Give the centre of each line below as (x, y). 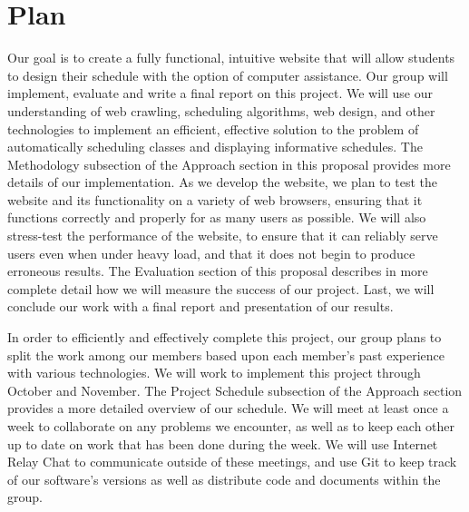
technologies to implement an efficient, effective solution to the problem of (213, 128)
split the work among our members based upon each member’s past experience (226, 354)
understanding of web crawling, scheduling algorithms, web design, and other (221, 110)
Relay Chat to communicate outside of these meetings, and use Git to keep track (232, 462)
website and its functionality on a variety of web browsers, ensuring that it (215, 199)
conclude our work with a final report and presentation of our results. (200, 306)
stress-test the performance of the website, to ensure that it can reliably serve (223, 236)
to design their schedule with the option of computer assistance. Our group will (228, 75)
